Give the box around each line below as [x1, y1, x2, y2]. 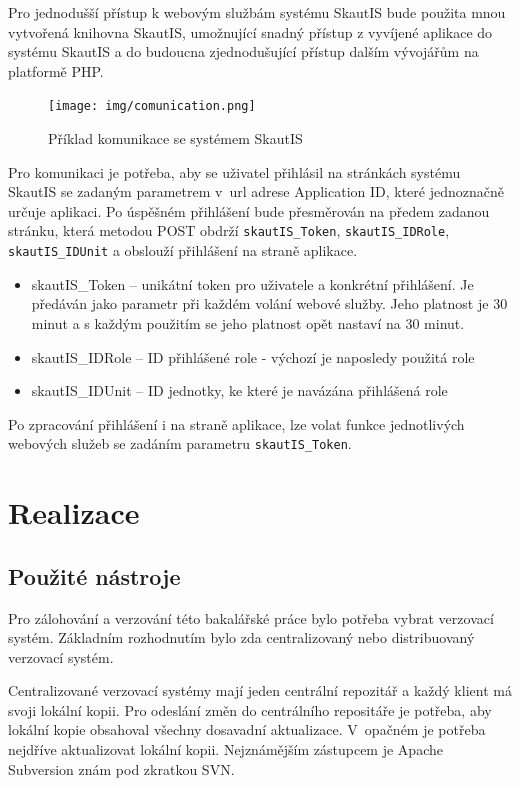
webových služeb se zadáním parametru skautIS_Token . [8, 433, 352, 454]
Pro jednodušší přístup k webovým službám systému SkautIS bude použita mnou [8, 2, 506, 22]
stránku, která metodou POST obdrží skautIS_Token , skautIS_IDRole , [8, 220, 450, 241]
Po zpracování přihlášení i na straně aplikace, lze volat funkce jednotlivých [8, 413, 465, 434]
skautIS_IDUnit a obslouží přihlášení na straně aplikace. [8, 240, 358, 261]
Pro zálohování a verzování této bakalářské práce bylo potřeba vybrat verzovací [8, 607, 494, 628]
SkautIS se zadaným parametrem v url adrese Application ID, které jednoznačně [8, 181, 504, 202]
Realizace [8, 492, 140, 533]
